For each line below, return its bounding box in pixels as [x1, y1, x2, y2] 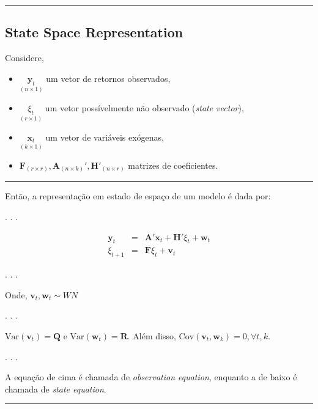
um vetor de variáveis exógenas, [45, 130, 165, 143]
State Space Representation [5, 23, 183, 42]
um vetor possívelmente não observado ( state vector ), [45, 101, 244, 114]
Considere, [5, 51, 44, 64]
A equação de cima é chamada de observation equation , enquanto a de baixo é [5, 370, 297, 383]
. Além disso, [127, 329, 176, 342]
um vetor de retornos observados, [46, 72, 171, 84]
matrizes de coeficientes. [128, 158, 218, 171]
